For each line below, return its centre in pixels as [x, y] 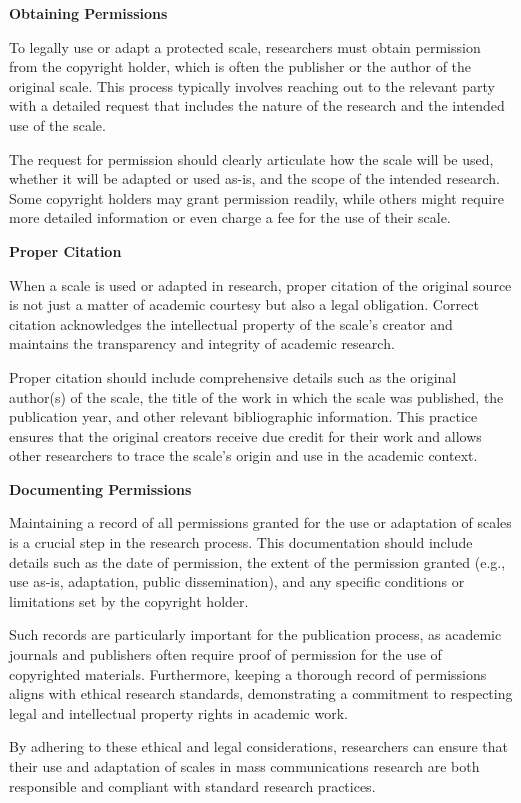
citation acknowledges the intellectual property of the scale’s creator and [231, 323]
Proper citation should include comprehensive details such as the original [233, 376]
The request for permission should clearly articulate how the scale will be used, [251, 158]
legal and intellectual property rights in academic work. [178, 712]
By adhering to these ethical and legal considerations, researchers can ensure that [259, 746]
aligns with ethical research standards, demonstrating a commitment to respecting [261, 693]
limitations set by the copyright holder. [129, 600]
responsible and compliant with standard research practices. [192, 785]
